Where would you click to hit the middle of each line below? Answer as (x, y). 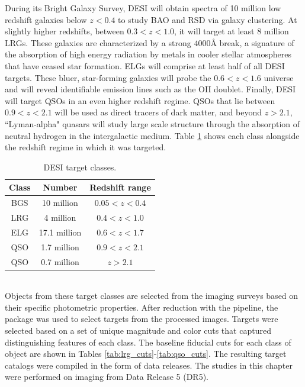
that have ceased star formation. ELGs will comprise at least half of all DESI (145, 65)
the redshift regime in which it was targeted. (86, 147)
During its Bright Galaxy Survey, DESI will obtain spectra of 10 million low (143, 8)
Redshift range (120, 187)
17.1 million (60, 232)
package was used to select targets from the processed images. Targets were (142, 319)
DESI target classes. (80, 167)
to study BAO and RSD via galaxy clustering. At (208, 19)
